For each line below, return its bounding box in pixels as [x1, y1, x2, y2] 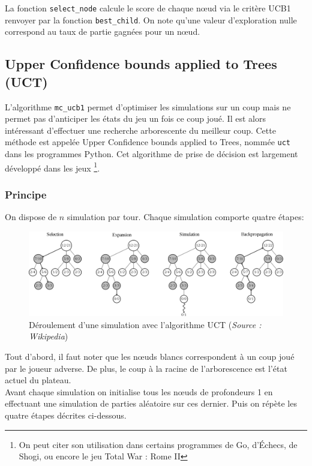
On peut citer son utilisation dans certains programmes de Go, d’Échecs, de [19, 438, 298, 450]
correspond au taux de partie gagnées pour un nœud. [5, 25, 200, 38]
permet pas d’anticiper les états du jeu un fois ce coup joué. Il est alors [5, 112, 266, 125]
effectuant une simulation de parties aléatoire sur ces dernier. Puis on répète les [5, 397, 297, 410]
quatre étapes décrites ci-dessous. [5, 409, 127, 422]
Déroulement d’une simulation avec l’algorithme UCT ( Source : [29, 318, 262, 330]
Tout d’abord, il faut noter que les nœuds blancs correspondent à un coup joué [5, 350, 295, 363]
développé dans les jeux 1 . [5, 160, 100, 174]
